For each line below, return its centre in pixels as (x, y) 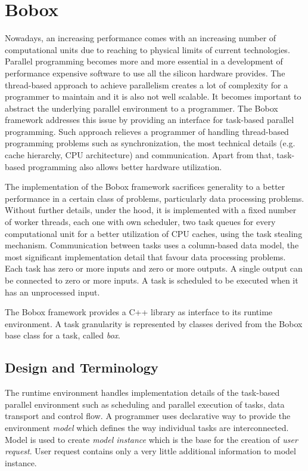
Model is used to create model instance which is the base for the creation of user (151, 439)
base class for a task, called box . (63, 335)
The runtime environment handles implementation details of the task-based (142, 392)
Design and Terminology (82, 367)
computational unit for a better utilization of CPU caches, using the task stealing (154, 233)
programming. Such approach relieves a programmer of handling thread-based (147, 131)
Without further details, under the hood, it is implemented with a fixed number (151, 210)
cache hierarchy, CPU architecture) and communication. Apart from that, (139, 155)
